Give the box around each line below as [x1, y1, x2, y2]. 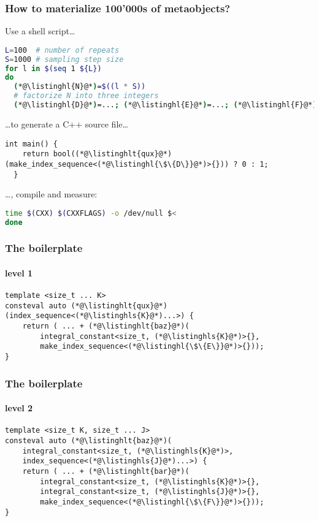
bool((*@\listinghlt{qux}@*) [53, 150, 172, 159]
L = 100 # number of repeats [5, 45, 120, 55]
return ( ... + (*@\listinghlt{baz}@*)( [22, 322, 190, 331]
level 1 [5, 266, 33, 279]
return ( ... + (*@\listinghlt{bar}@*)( [22, 467, 190, 476]
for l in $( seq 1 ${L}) [5, 64, 102, 73]
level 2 [5, 401, 33, 414]
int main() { [5, 139, 58, 148]
